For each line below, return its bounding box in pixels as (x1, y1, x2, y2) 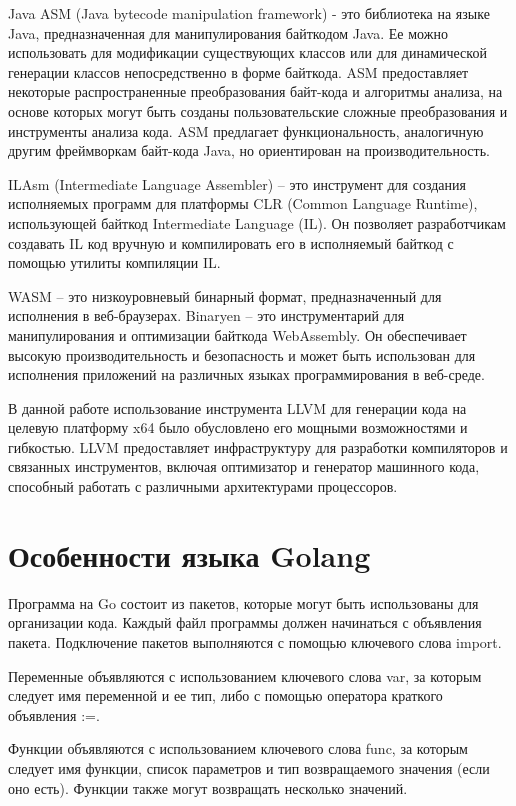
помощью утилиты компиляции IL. (8, 252, 221, 273)
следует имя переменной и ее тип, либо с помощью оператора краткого (8, 685, 443, 706)
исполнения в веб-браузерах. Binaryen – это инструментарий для (8, 305, 405, 326)
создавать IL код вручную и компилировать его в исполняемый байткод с (8, 232, 454, 253)
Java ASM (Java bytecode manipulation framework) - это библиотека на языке (8, 3, 490, 23)
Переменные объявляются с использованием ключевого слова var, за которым (8, 665, 482, 686)
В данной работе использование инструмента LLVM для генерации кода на (8, 397, 467, 418)
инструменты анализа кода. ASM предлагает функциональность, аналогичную (8, 120, 484, 141)
